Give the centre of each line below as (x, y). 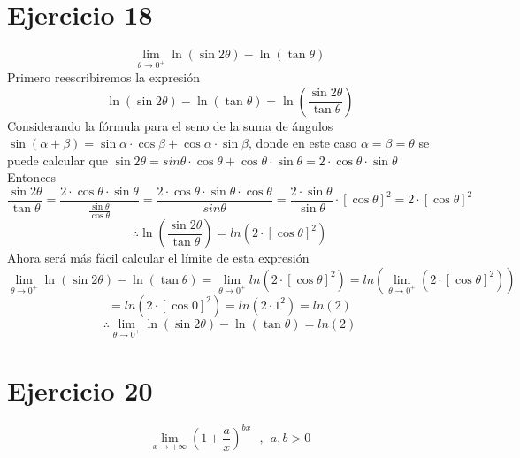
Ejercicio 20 (80, 389)
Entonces (32, 177)
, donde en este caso (303, 143)
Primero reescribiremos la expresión (104, 76)
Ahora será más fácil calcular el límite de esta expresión (158, 258)
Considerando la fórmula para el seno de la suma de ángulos (170, 125)
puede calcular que (57, 160)
